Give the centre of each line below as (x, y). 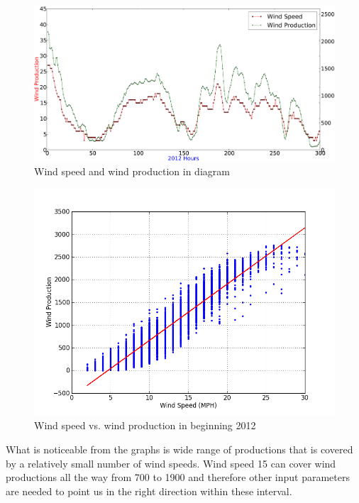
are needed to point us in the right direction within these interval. (149, 491)
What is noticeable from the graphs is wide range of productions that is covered (179, 449)
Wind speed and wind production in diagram (132, 171)
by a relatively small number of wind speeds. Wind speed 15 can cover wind (171, 463)
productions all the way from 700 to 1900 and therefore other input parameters (178, 477)
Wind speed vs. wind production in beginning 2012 (145, 425)
